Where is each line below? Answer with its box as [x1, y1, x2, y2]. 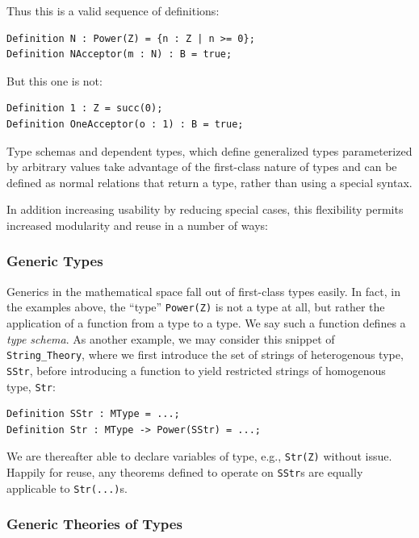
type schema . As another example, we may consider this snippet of [6, 330, 335, 347]
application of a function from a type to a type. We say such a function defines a [6, 315, 406, 331]
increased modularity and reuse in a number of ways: [6, 216, 268, 233]
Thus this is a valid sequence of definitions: [6, 2, 220, 19]
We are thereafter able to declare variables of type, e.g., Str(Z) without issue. [6, 448, 392, 465]
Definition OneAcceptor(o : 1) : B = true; [6, 118, 244, 130]
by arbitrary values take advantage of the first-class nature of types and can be [6, 158, 397, 175]
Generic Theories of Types [6, 514, 182, 534]
